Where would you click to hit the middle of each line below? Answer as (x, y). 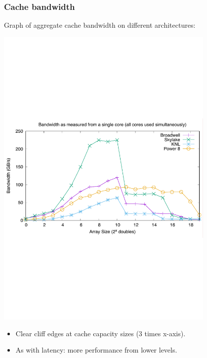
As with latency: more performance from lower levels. (96, 350)
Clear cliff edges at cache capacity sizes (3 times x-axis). (101, 333)
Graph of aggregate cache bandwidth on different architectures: (100, 25)
